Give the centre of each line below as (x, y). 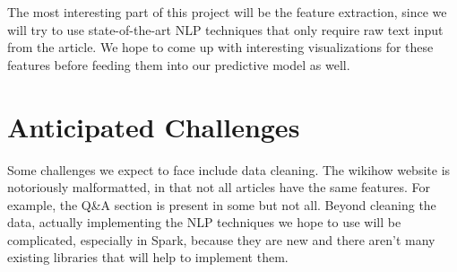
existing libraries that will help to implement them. (148, 257)
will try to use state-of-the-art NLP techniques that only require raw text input (225, 29)
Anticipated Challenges (154, 126)
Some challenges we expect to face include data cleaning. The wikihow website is (229, 169)
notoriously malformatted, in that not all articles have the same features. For (219, 187)
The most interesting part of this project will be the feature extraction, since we (227, 12)
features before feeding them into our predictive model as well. (179, 64)
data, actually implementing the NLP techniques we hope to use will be (204, 222)
